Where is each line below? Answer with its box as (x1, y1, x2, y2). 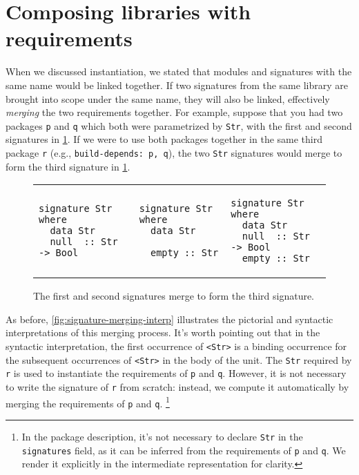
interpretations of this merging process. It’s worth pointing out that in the (6, 325, 320, 340)
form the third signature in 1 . (6, 159, 130, 173)
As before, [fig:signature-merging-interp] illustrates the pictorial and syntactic (6, 311, 333, 326)
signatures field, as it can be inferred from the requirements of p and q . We (21, 443, 346, 457)
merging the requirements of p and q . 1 (6, 394, 170, 410)
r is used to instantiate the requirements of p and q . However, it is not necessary (6, 366, 347, 380)
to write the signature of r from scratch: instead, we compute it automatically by (6, 379, 349, 394)
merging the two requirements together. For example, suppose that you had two (6, 105, 343, 119)
